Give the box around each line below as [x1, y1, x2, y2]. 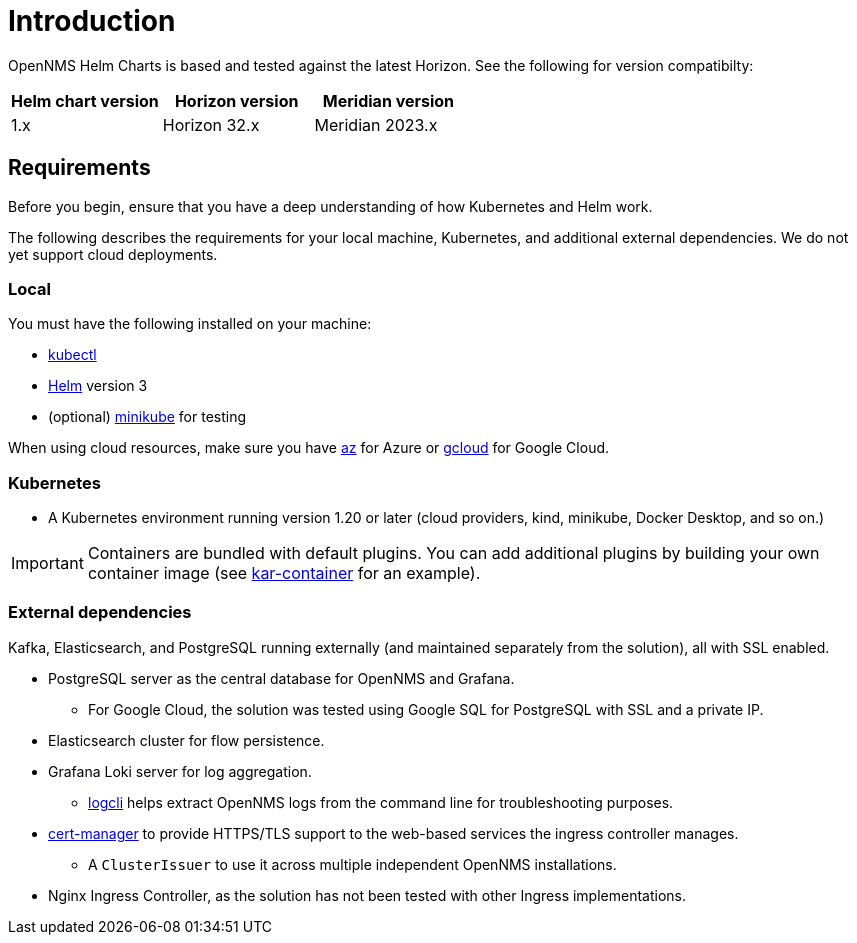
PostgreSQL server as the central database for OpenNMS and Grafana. [48, 669, 515, 687]
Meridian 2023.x [314, 114, 438, 135]
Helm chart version [11, 90, 159, 111]
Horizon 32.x [162, 114, 260, 135]
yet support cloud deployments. [8, 245, 218, 263]
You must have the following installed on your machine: [8, 315, 372, 333]
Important [11, 553, 84, 574]
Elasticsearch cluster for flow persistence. [48, 731, 325, 749]
